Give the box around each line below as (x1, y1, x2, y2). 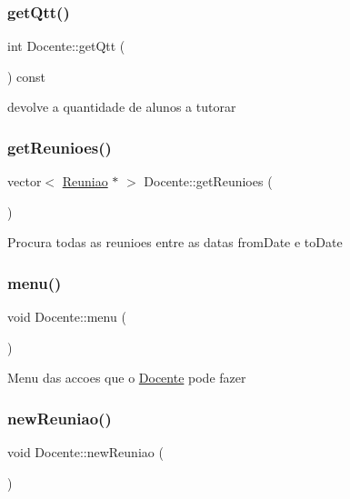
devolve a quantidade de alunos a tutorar (7, 97, 236, 116)
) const (7, 66, 46, 85)
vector (7, 172, 42, 191)
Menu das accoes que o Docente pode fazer (7, 368, 246, 387)
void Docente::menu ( (7, 307, 126, 326)
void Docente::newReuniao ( (7, 443, 164, 462)
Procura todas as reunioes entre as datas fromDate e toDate (7, 233, 343, 252)
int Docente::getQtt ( (7, 36, 125, 55)
